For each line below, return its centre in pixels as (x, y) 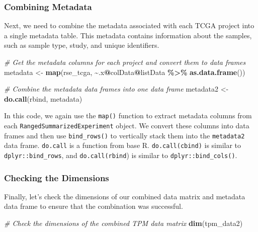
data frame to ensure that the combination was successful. (94, 206)
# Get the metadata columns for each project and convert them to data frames (125, 62)
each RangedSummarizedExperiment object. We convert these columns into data (127, 126)
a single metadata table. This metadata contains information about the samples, (128, 35)
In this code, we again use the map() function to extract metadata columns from (128, 115)
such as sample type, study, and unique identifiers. (82, 45)
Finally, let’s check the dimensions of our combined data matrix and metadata (125, 196)
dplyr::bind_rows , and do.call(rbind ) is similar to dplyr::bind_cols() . (121, 155)
